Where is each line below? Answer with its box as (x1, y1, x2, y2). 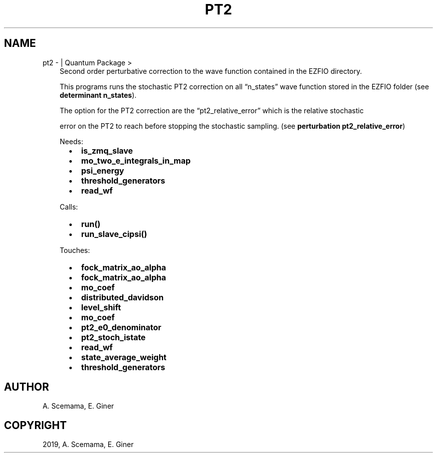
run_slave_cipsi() (81, 228, 147, 239)
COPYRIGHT (4, 419, 67, 432)
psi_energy (81, 165, 124, 176)
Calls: (59, 202, 78, 211)
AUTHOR (4, 381, 49, 394)
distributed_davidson (81, 292, 164, 302)
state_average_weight (81, 352, 167, 362)
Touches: (59, 245, 90, 254)
